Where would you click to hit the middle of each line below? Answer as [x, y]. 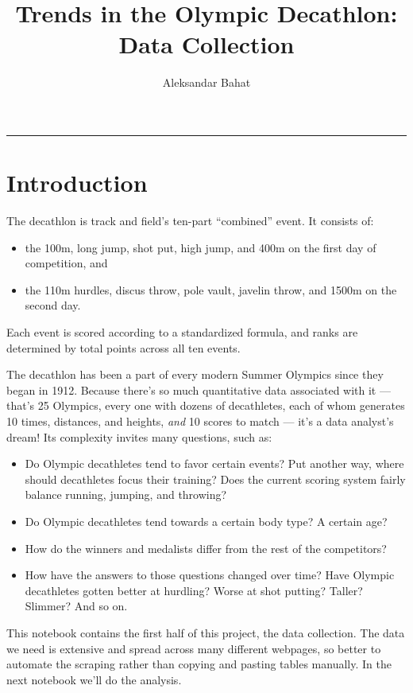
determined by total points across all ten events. [124, 347]
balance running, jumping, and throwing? [126, 494]
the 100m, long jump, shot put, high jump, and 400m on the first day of [201, 247]
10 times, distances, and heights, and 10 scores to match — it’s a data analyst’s [200, 420]
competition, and [66, 263]
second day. [53, 305]
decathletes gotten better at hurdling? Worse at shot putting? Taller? [194, 590]
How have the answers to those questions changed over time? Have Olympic [210, 575]
